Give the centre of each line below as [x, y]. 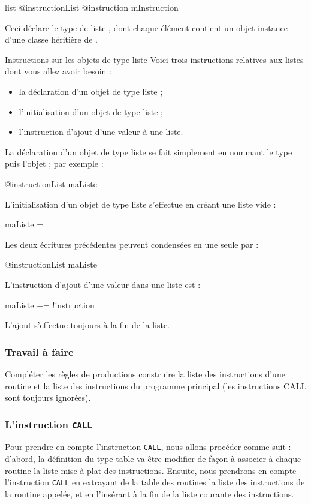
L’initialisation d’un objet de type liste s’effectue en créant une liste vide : [141, 204]
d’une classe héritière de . [51, 39]
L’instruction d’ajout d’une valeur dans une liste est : [103, 284]
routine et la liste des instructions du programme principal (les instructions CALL [156, 385]
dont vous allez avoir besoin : [58, 71]
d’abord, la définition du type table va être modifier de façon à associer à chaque [153, 459]
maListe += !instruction [50, 304]
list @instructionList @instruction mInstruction [92, 7]
